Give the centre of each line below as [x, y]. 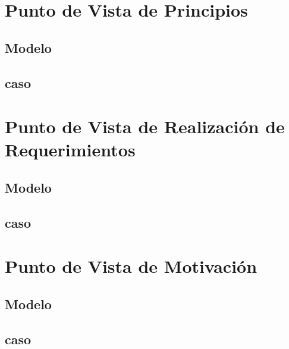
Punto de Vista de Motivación [131, 266]
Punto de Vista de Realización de [145, 126]
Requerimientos [70, 150]
